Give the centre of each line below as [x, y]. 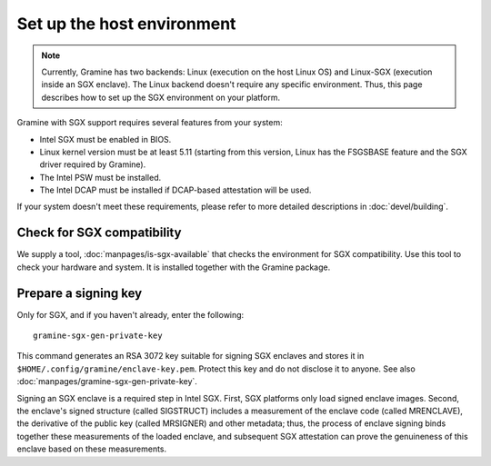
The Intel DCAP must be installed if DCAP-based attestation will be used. [175, 190]
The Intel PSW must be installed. [100, 177]
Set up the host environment [126, 24]
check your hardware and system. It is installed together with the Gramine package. [174, 267]
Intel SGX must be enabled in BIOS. [105, 139]
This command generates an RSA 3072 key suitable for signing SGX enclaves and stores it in [190, 356]
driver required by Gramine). [93, 164]
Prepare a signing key [80, 293]
